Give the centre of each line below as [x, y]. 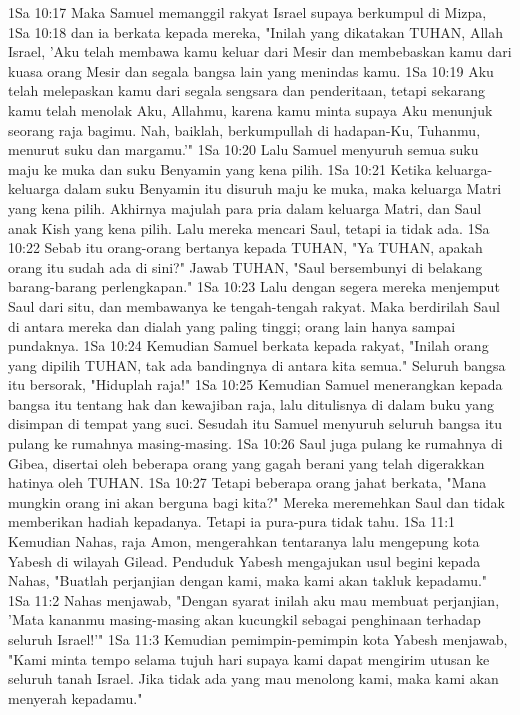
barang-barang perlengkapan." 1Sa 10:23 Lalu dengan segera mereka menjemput [254, 286]
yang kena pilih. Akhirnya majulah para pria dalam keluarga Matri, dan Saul [245, 207]
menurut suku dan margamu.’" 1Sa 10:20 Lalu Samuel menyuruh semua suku [243, 149]
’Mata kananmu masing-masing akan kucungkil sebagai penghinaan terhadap [244, 619]
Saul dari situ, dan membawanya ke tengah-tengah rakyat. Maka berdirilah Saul [254, 305]
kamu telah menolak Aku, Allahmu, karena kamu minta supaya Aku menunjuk [250, 109]
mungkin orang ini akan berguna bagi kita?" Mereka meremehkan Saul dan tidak [257, 501]
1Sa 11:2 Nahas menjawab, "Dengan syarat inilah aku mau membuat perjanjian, [254, 599]
